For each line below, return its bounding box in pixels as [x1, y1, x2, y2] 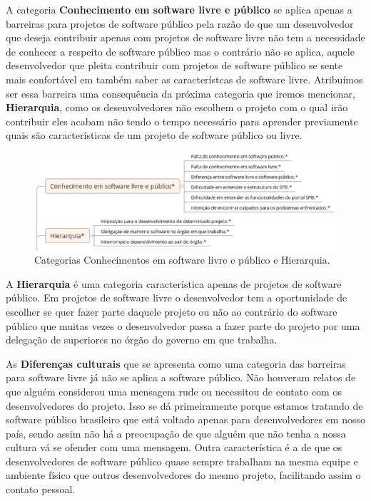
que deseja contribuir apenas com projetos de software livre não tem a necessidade [6, 30, 365, 45]
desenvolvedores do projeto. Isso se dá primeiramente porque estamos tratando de [6, 398, 363, 413]
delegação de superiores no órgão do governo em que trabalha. [6, 332, 278, 347]
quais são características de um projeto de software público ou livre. [6, 128, 303, 143]
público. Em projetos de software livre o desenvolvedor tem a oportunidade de [6, 290, 347, 305]
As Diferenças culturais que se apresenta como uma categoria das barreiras [6, 356, 346, 371]
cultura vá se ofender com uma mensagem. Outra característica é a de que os [6, 440, 342, 455]
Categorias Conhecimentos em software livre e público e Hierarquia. [34, 252, 330, 267]
